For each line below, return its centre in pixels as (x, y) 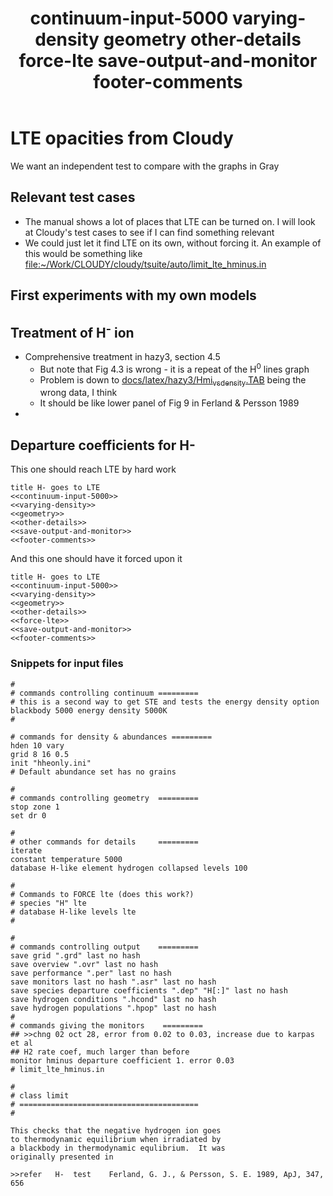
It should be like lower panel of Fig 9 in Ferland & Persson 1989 (169, 403)
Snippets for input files (67, 664)
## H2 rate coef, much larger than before (100, 1052)
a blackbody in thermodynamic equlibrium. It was (118, 1148)
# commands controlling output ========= (104, 947)
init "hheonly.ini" (51, 763)
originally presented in (62, 1157)
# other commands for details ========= (104, 842)
